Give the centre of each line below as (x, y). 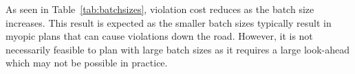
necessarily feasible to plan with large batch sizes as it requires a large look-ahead (178, 49)
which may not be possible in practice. (87, 63)
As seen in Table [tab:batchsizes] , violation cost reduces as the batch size (160, 9)
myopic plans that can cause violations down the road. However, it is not (159, 36)
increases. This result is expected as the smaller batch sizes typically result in (169, 22)
